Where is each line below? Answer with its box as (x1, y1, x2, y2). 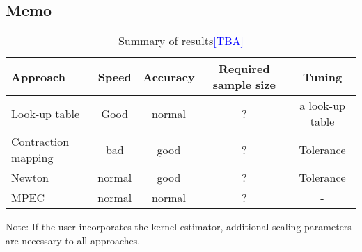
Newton (11, 169, 49, 186)
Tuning (302, 68, 343, 85)
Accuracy (143, 68, 195, 85)
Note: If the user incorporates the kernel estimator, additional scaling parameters (6, 219, 352, 234)
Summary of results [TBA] (118, 33, 244, 49)
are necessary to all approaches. (6, 233, 141, 247)
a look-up (299, 97, 345, 114)
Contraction (11, 133, 70, 150)
